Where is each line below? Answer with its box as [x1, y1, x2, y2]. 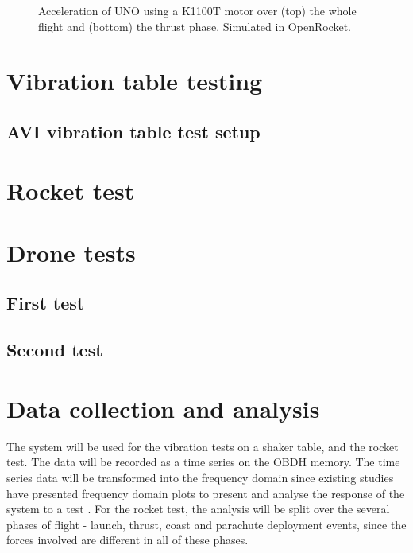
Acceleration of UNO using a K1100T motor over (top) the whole [38, 2, 357, 18]
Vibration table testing [6, 64, 263, 97]
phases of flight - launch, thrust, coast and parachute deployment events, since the [6, 516, 407, 532]
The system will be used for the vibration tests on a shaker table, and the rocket [6, 438, 399, 454]
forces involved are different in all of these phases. [6, 532, 249, 548]
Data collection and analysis [6, 391, 320, 424]
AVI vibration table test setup [6, 119, 261, 143]
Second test [6, 337, 103, 362]
